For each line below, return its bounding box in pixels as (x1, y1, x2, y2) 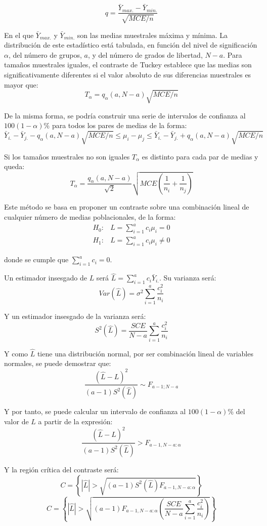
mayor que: (4, 79, 38, 90)
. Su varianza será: (159, 272, 216, 283)
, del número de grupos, (8, 49, 82, 60)
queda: (4, 161, 25, 172)
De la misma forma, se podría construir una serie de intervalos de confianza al (4, 110, 246, 120)
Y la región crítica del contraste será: (4, 464, 119, 474)
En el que (4, 29, 34, 40)
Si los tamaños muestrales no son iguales (4, 151, 130, 161)
